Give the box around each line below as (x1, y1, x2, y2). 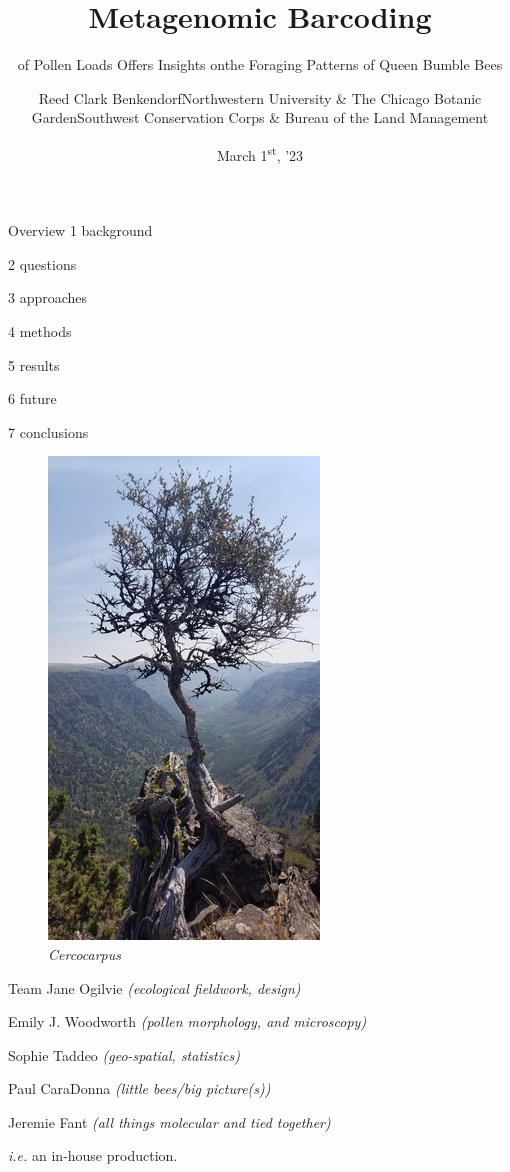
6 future (8, 388, 57, 409)
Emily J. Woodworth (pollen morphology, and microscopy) (8, 1011, 367, 1032)
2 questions (8, 253, 77, 274)
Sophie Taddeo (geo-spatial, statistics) (8, 1044, 240, 1065)
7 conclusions (8, 421, 89, 442)
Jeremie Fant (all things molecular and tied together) (8, 1111, 331, 1132)
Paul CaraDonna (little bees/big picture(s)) (8, 1078, 271, 1099)
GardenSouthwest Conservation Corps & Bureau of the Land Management (31, 107, 489, 128)
